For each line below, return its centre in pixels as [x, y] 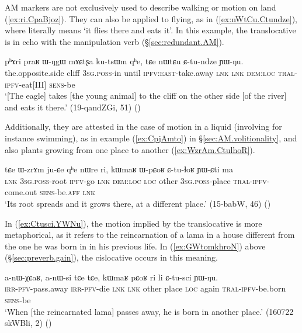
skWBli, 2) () [28, 323]
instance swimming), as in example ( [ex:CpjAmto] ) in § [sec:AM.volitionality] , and [151, 138]
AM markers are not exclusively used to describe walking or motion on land [140, 7]
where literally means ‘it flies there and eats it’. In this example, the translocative [150, 30]
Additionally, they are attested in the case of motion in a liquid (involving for [143, 126]
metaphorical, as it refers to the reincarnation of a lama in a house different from [150, 235]
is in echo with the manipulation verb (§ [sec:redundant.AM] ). [114, 41]
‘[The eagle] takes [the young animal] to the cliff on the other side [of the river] [146, 96]
